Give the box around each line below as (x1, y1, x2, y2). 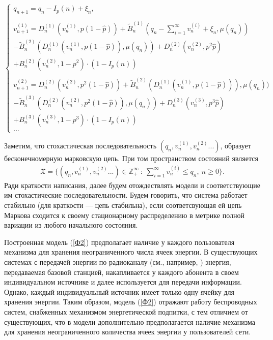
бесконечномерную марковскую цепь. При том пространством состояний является (4, 153, 258, 164)
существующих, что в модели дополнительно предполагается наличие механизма (4, 316, 256, 327)
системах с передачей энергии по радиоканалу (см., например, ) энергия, (4, 257, 231, 267)
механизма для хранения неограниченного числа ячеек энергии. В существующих (4, 246, 258, 257)
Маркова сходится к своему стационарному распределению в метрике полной (4, 209, 244, 220)
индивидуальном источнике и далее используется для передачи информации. (4, 276, 242, 287)
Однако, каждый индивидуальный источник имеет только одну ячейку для (4, 286, 235, 297)
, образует (220, 140, 251, 151)
